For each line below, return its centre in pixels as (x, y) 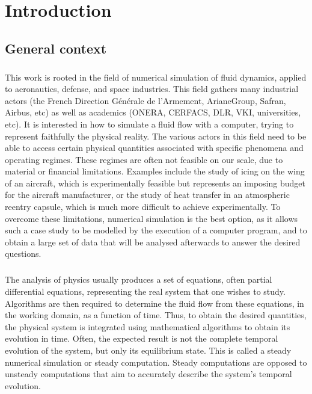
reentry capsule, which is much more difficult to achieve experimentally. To (143, 207)
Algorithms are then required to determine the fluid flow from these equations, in (154, 303)
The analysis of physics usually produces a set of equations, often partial (139, 279)
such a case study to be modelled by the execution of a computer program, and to (156, 230)
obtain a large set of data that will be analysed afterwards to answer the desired (153, 242)
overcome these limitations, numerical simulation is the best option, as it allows (151, 218)
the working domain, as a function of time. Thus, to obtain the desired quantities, (156, 315)
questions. (23, 254)
